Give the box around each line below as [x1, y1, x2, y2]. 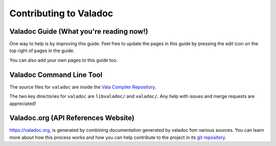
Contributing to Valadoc [9, 8, 113, 19]
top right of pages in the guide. [9, 47, 75, 54]
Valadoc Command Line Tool [9, 70, 103, 79]
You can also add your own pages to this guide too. [9, 57, 118, 63]
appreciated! [9, 100, 36, 107]
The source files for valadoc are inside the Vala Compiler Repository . [9, 84, 156, 90]
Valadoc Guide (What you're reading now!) [9, 27, 148, 36]
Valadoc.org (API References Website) [9, 114, 135, 123]
